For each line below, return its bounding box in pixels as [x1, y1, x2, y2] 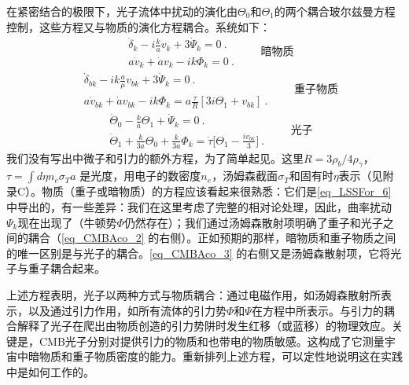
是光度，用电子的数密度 [79, 167, 201, 184]
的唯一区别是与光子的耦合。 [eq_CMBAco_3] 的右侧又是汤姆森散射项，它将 [6, 244, 391, 261]
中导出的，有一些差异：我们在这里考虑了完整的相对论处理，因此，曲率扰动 [6, 199, 392, 215]
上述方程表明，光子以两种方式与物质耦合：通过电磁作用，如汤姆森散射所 [6, 287, 381, 302]
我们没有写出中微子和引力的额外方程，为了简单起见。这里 [6, 149, 304, 166]
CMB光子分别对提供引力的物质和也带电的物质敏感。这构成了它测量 [39, 332, 385, 349]
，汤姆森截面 [212, 167, 278, 184]
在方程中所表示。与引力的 [251, 302, 384, 318]
